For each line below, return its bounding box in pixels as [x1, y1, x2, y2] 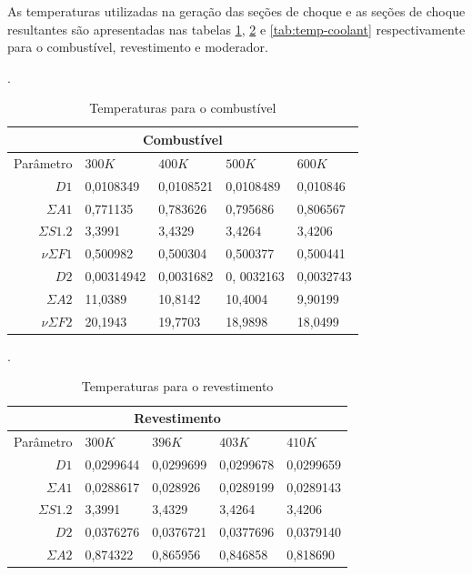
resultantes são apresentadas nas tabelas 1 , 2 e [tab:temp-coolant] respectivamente [7, 19, 466, 38]
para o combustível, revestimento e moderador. [7, 37, 268, 56]
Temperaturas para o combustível [89, 98, 276, 117]
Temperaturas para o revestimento [81, 377, 274, 396]
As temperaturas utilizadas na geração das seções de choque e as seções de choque [7, 2, 466, 20]
